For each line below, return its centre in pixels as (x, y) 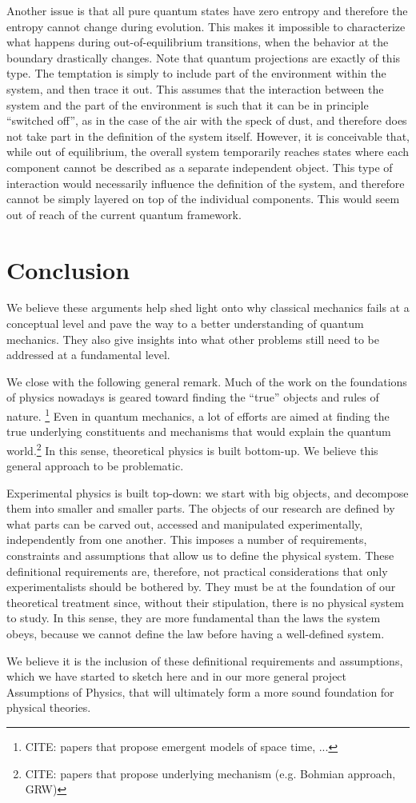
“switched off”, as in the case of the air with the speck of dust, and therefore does (207, 120)
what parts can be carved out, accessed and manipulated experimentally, (185, 523)
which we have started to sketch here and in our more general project (177, 676)
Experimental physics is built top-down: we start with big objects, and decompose (208, 492)
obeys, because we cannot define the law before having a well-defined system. (196, 634)
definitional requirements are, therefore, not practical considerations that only (197, 571)
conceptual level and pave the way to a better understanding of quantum (185, 324)
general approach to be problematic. (95, 466)
